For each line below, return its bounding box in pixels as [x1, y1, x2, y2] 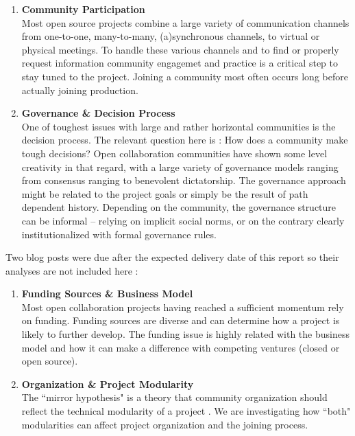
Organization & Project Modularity [21, 376, 194, 391]
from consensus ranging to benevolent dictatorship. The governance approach [21, 173, 346, 187]
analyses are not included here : [5, 263, 138, 277]
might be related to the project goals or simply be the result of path [21, 186, 308, 200]
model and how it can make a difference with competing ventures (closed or [21, 340, 340, 354]
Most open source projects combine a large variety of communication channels [21, 15, 350, 30]
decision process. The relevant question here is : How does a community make [21, 133, 348, 147]
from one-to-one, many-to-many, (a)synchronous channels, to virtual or [21, 29, 320, 43]
